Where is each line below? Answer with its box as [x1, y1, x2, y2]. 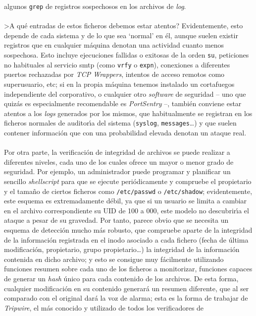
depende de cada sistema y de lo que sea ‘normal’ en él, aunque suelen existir [4, 30, 238, 40]
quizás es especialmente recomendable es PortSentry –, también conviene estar [4, 98, 242, 109]
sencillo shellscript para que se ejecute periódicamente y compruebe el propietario [4, 176, 252, 186]
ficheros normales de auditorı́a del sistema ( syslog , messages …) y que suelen [4, 118, 237, 128]
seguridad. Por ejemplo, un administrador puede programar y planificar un [4, 166, 231, 177]
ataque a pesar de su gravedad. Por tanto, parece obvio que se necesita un [4, 215, 229, 225]
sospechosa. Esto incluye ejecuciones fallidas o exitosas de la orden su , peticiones [4, 50, 249, 60]
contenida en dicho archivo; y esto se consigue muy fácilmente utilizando [4, 253, 224, 264]
